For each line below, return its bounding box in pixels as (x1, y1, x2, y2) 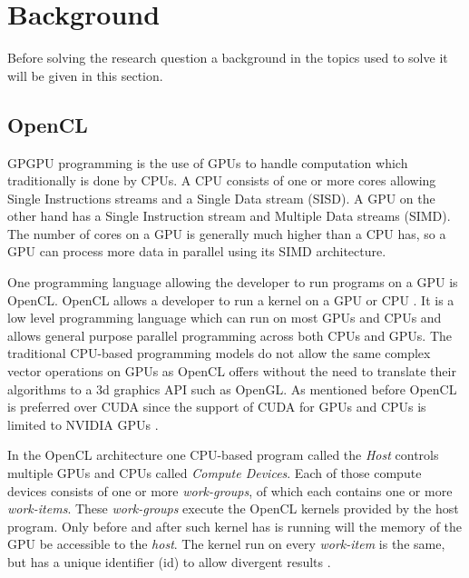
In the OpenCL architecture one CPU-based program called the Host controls (7, 445, 439, 464)
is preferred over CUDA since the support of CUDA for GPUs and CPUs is (7, 397, 426, 416)
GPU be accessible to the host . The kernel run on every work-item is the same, (7, 534, 445, 553)
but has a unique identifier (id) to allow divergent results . (7, 552, 331, 571)
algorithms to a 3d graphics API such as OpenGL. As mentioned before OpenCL (7, 379, 457, 398)
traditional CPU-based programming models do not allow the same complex (7, 344, 431, 363)
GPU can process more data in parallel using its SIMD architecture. (7, 242, 386, 261)
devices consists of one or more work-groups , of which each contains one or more (7, 481, 453, 500)
